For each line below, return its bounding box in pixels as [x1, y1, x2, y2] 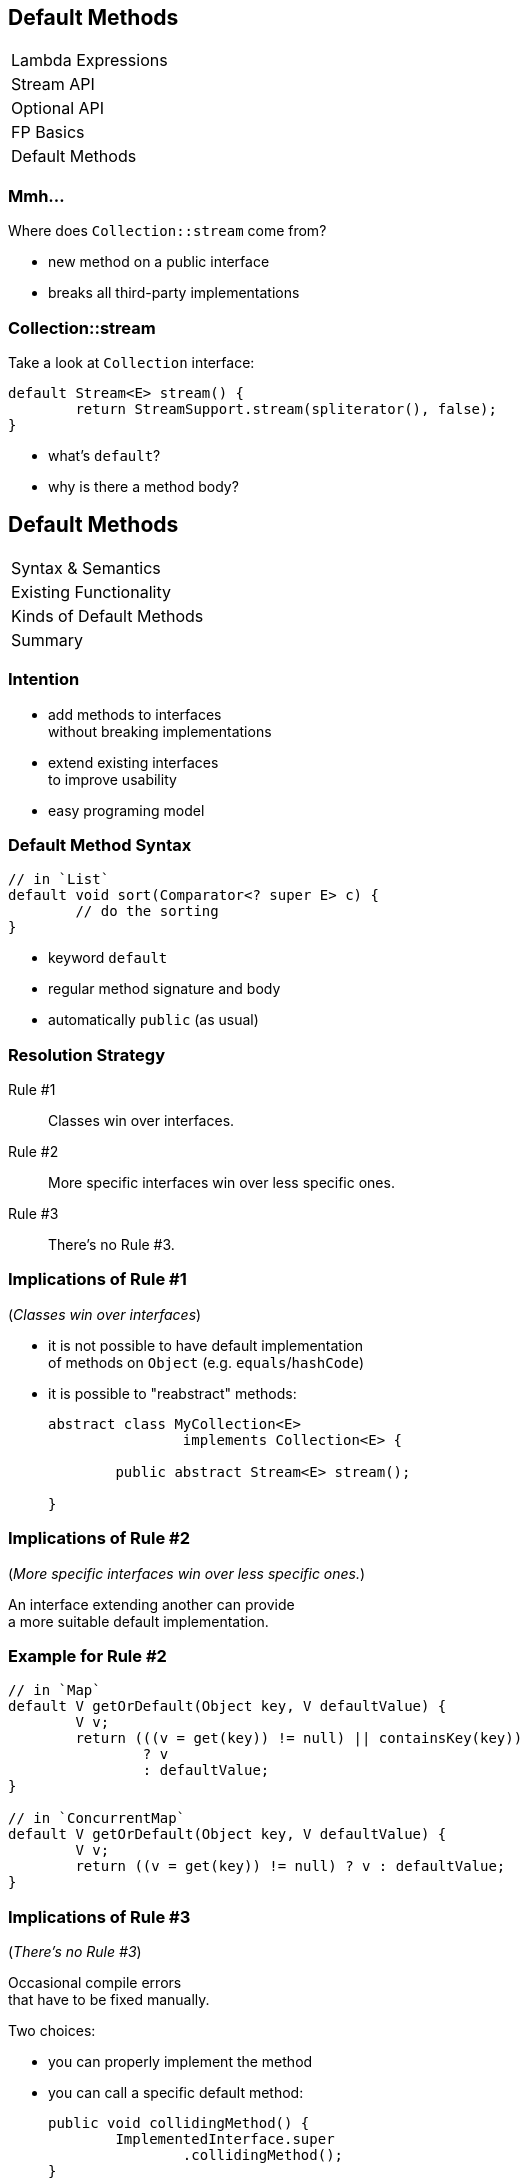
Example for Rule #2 [8, 1645, 167, 1666]
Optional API [11, 98, 105, 119]
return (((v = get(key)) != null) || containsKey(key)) [75, 1730, 523, 1747]
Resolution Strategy [8, 1044, 166, 1065]
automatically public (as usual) [48, 1011, 259, 1029]
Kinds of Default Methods [11, 605, 204, 626]
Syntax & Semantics [11, 557, 161, 578]
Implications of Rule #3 [8, 1906, 191, 1927]
